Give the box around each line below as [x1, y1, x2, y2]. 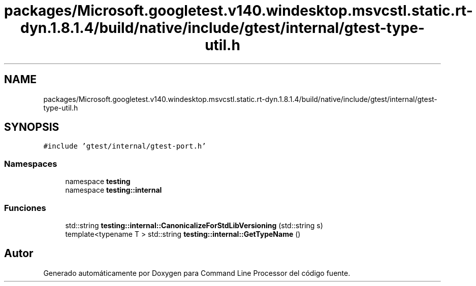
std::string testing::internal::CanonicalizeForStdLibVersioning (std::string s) [65, 221, 323, 230]
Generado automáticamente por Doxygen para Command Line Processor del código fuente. [43, 268, 351, 277]
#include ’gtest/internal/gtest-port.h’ [43, 142, 206, 151]
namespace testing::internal [65, 186, 162, 195]
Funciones [4, 202, 46, 213]
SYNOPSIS [4, 121, 59, 134]
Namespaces [4, 158, 57, 169]
